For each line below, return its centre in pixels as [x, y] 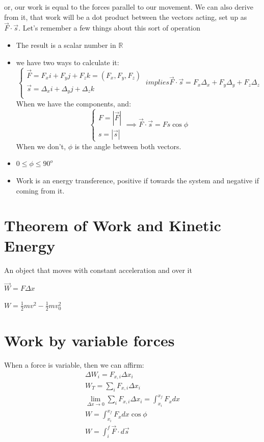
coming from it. [40, 190]
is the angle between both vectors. [128, 146]
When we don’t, [41, 146]
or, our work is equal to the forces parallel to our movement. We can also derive [129, 7]
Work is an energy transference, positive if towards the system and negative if [138, 181]
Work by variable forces [89, 340]
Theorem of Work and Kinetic [113, 225]
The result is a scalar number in [66, 45]
